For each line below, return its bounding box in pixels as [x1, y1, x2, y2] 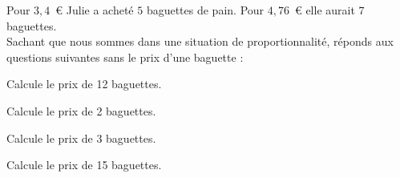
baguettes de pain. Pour [146, 2, 265, 18]
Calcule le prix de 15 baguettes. [6, 156, 162, 173]
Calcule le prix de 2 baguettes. [6, 102, 156, 119]
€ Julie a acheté [55, 2, 134, 18]
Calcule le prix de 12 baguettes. [6, 75, 162, 92]
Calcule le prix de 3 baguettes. [6, 129, 156, 146]
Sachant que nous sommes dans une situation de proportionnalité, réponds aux [6, 33, 394, 50]
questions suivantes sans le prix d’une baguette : [6, 48, 244, 65]
